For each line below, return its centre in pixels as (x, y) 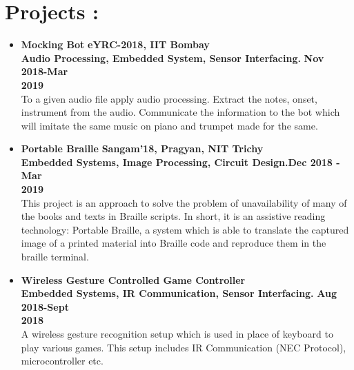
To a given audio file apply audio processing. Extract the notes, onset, (169, 98)
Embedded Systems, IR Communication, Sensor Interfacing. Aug (179, 293)
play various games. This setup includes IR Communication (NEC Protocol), (184, 347)
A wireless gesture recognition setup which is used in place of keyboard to (177, 333)
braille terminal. (55, 257)
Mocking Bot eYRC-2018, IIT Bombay (115, 44)
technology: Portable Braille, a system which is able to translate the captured (185, 229)
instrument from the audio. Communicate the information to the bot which (180, 112)
